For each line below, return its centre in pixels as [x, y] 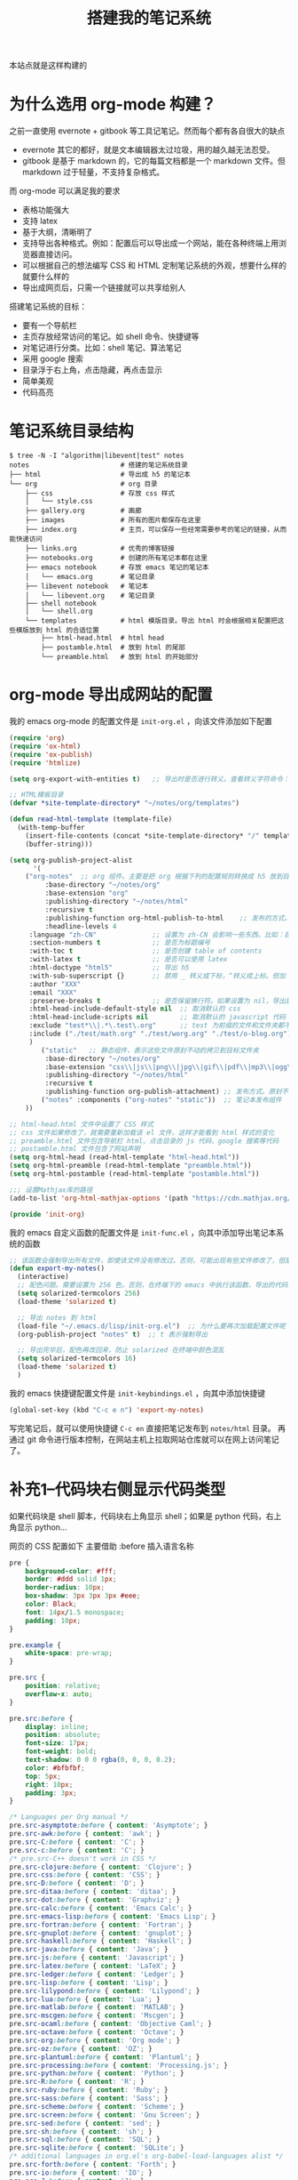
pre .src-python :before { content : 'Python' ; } [97, 2073]
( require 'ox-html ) [45, 746]
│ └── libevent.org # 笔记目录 [90, 596]
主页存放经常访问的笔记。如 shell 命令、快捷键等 [110, 337]
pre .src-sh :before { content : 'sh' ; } [81, 2131]
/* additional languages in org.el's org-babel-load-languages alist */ [146, 2156]
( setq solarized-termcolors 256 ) [79, 1293]
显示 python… [42, 1527]
